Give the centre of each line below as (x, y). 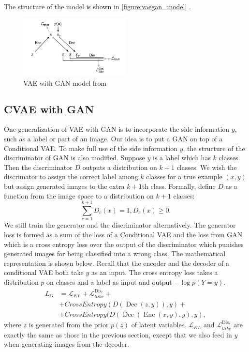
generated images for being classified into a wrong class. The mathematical (115, 253)
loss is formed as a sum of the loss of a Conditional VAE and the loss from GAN (123, 234)
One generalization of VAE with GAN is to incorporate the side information (117, 129)
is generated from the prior (69, 325)
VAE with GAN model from (65, 83)
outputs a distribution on (120, 167)
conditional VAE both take (44, 272)
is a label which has (182, 158)
